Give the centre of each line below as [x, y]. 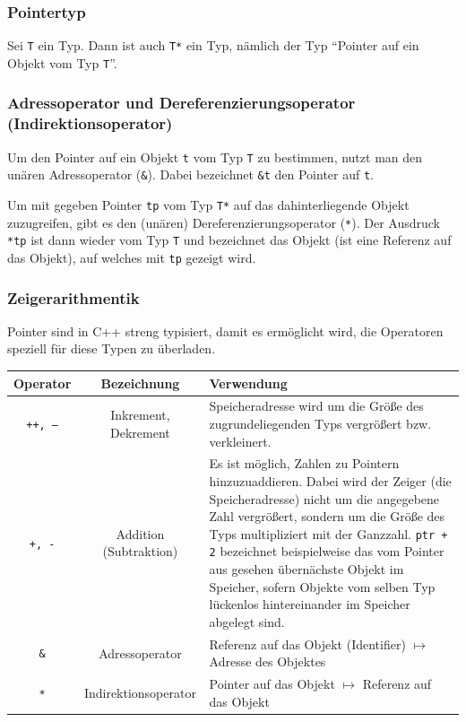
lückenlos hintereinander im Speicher [310, 604]
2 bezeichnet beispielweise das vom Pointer [327, 551]
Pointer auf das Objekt [272, 684]
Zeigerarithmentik [73, 297]
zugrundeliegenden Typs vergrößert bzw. [320, 423]
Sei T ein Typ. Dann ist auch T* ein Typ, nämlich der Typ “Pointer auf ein [213, 45]
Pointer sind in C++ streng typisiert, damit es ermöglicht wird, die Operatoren [225, 331]
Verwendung [248, 383]
